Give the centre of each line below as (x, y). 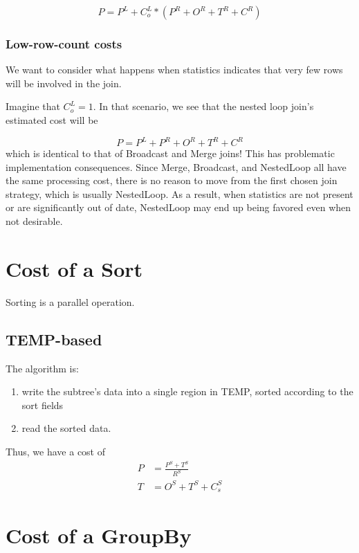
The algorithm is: (42, 368)
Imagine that (33, 106)
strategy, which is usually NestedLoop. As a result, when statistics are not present (179, 193)
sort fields (43, 405)
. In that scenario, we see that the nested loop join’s (203, 106)
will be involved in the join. (64, 83)
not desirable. (34, 221)
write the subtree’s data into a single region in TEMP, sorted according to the (187, 391)
